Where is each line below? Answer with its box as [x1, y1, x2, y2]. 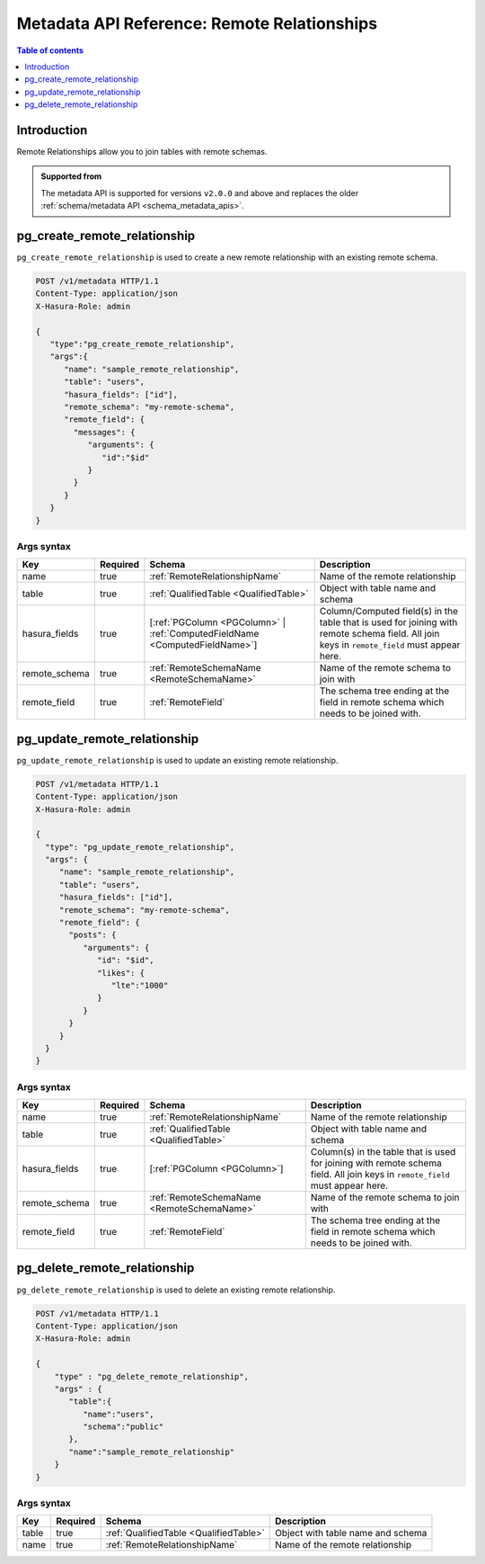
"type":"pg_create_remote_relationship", [49, 339, 235, 350]
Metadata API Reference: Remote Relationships [16, 13, 377, 33]
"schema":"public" [82, 1422, 164, 1432]
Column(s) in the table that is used [310, 1146, 456, 1158]
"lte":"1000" [110, 980, 169, 990]
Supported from [40, 171, 102, 182]
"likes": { [97, 968, 145, 978]
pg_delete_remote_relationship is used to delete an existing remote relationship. [16, 1284, 336, 1295]
